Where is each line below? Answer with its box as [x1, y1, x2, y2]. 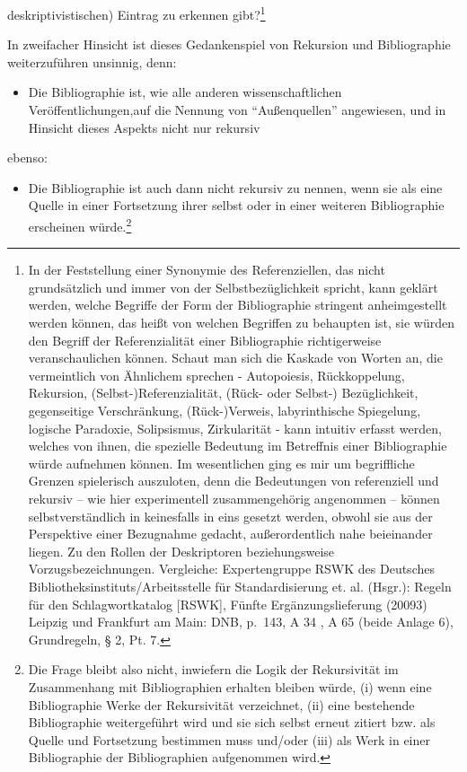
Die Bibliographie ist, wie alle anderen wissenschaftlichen [28, 83, 342, 101]
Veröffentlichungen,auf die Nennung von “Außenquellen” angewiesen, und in [28, 101, 446, 119]
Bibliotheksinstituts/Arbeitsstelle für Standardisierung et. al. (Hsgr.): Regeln [28, 576, 452, 595]
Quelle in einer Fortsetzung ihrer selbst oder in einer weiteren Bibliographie [28, 196, 445, 215]
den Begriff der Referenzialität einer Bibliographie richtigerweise [28, 330, 382, 349]
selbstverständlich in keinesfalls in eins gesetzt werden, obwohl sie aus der [28, 506, 433, 525]
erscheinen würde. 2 [28, 215, 132, 235]
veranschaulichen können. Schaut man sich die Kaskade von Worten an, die [28, 348, 443, 367]
